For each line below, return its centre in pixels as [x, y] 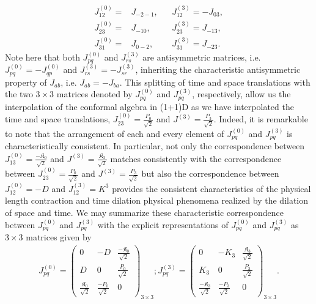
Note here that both [42, 57]
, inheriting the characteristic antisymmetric [218, 69]
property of [26, 82]
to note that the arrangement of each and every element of [115, 133]
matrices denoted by [94, 94]
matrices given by [59, 236]
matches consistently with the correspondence [196, 158]
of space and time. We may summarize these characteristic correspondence [144, 212]
